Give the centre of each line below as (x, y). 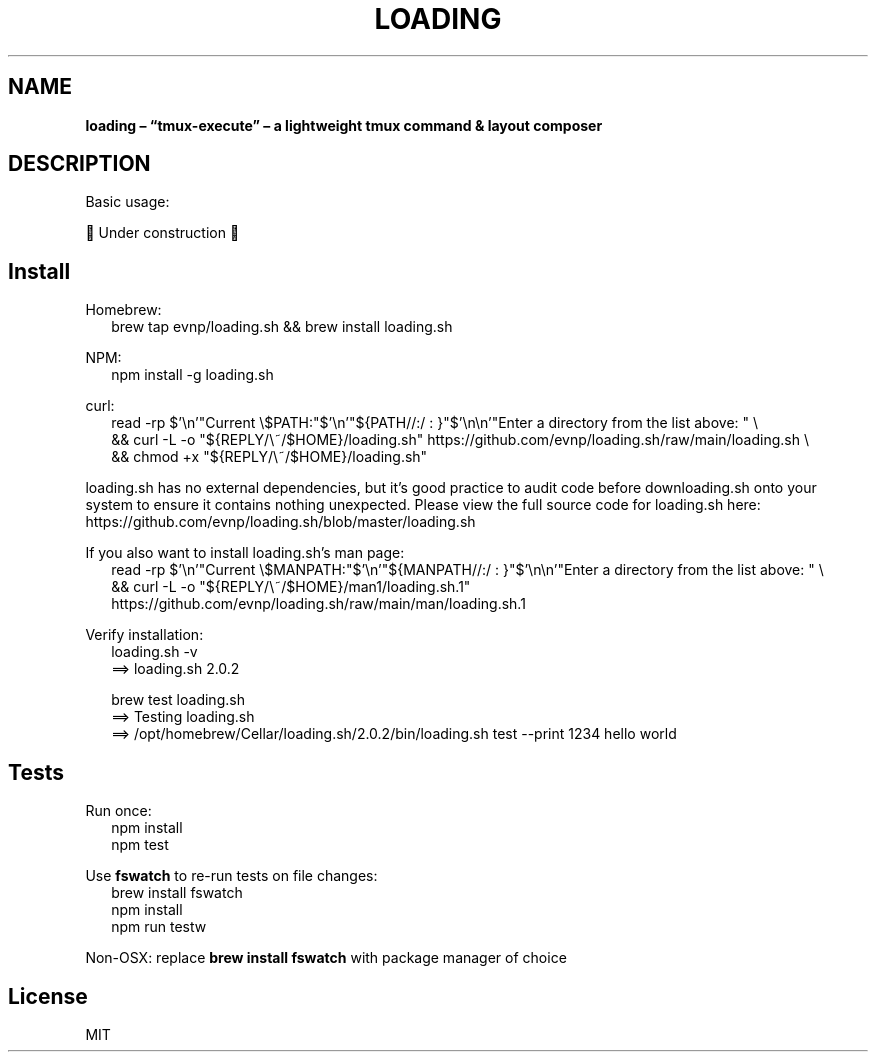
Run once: (118, 811)
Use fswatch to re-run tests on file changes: (231, 876)
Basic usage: (127, 202)
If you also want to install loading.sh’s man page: (245, 553)
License (48, 996)
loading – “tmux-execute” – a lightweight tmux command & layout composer (344, 125)
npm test (140, 845)
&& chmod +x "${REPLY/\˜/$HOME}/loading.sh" (269, 457)
